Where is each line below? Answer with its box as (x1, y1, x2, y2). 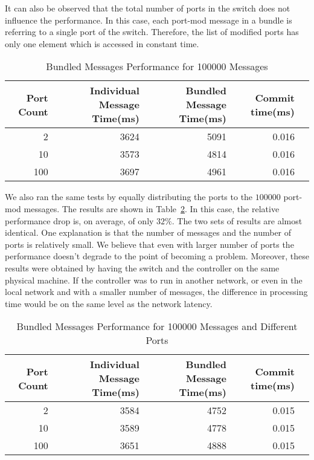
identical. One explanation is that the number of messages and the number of (5, 226, 292, 239)
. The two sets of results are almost (171, 214, 303, 227)
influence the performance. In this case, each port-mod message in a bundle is (5, 13, 292, 26)
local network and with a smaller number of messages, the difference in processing (5, 285, 308, 298)
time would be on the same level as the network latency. (5, 297, 213, 309)
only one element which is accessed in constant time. (5, 37, 199, 50)
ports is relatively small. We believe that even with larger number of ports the (5, 238, 294, 250)
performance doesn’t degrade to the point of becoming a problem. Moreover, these (5, 250, 309, 262)
